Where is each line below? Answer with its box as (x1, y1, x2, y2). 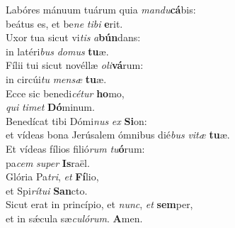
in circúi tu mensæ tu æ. (6, 71, 107, 86)
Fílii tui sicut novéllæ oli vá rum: (6, 58, 144, 72)
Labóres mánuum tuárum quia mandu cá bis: (6, 2, 196, 16)
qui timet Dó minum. (6, 99, 95, 114)
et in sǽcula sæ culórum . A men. (6, 210, 143, 225)
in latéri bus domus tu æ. (6, 43, 109, 58)
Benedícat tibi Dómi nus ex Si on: (6, 113, 147, 128)
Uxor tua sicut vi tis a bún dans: (6, 30, 141, 45)
